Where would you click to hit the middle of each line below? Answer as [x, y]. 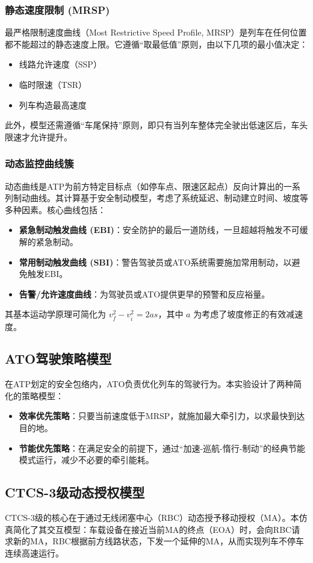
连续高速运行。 [34, 552]
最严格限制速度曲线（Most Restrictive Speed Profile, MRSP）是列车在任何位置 [156, 32]
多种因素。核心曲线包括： [55, 209]
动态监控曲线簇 [39, 163]
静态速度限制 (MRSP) [57, 9]
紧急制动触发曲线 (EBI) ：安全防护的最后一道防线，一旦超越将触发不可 [159, 230]
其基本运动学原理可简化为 [55, 314]
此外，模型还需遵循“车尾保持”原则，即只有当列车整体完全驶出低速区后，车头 [156, 125]
